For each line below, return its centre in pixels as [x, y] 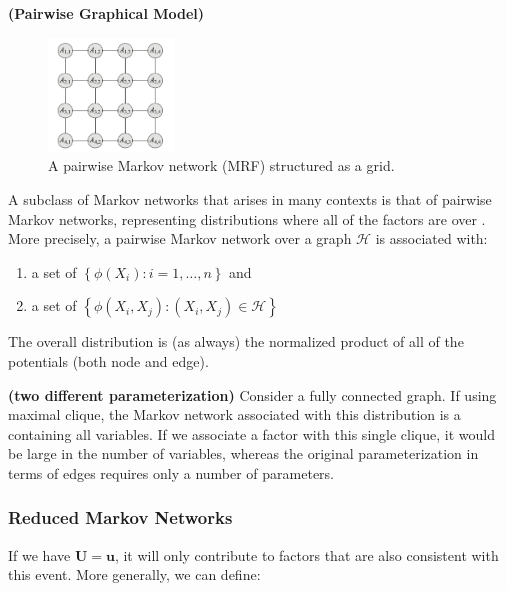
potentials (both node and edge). [108, 360]
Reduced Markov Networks [120, 517]
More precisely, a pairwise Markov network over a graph [180, 238]
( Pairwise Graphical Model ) [106, 13]
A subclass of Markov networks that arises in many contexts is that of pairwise [250, 198]
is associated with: [431, 238]
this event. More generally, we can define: [134, 574]
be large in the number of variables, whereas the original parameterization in [243, 453]
